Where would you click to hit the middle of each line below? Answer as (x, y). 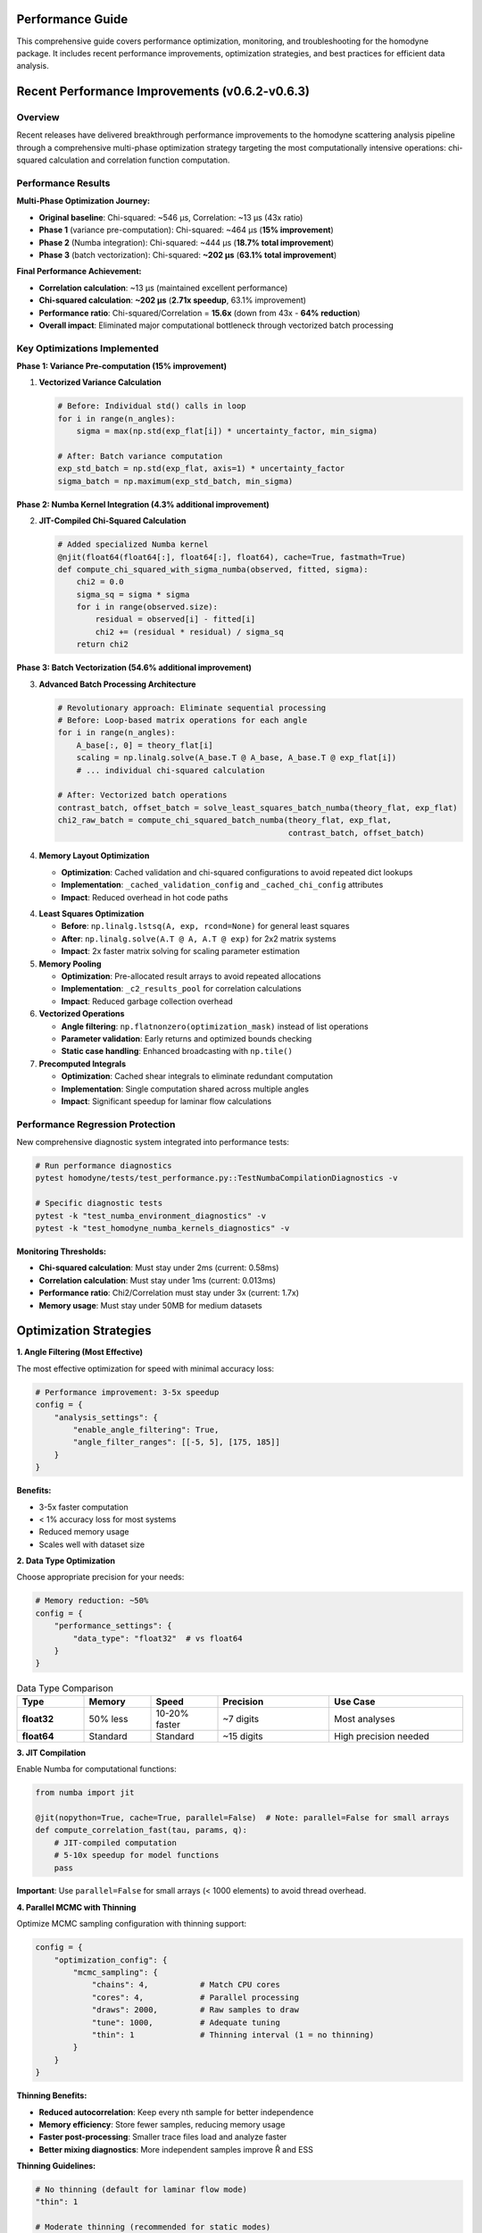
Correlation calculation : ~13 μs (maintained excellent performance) (163, 288)
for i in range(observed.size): (147, 607)
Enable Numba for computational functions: (97, 1769)
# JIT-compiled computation (116, 1843)
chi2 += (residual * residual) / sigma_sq (190, 631)
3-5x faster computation (83, 1507)
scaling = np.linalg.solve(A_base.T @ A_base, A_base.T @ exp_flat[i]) (237, 758)
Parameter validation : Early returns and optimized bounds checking (187, 1038)
